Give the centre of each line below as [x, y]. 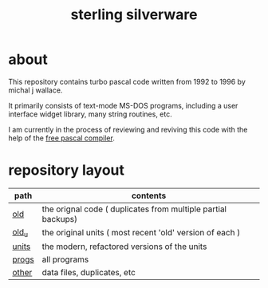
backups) [60, 219]
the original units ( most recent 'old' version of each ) [141, 233]
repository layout [67, 170]
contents [149, 195]
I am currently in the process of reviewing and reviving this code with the [128, 129]
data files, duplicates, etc [89, 273]
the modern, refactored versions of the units [124, 247]
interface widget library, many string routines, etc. [91, 114]
